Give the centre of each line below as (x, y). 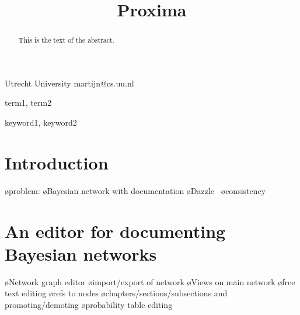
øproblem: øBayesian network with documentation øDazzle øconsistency (135, 190)
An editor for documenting (115, 231)
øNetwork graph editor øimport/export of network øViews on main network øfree (150, 281)
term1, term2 (28, 103)
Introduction (57, 162)
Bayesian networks (81, 253)
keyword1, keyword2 (41, 122)
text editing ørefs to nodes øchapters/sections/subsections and (116, 293)
